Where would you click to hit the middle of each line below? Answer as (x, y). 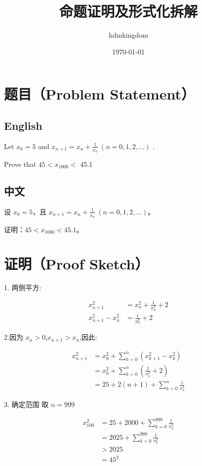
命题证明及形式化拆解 (128, 11)
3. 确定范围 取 (26, 404)
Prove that (20, 164)
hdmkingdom (128, 35)
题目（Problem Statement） (100, 94)
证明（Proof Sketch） (77, 263)
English (23, 125)
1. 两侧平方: (23, 287)
